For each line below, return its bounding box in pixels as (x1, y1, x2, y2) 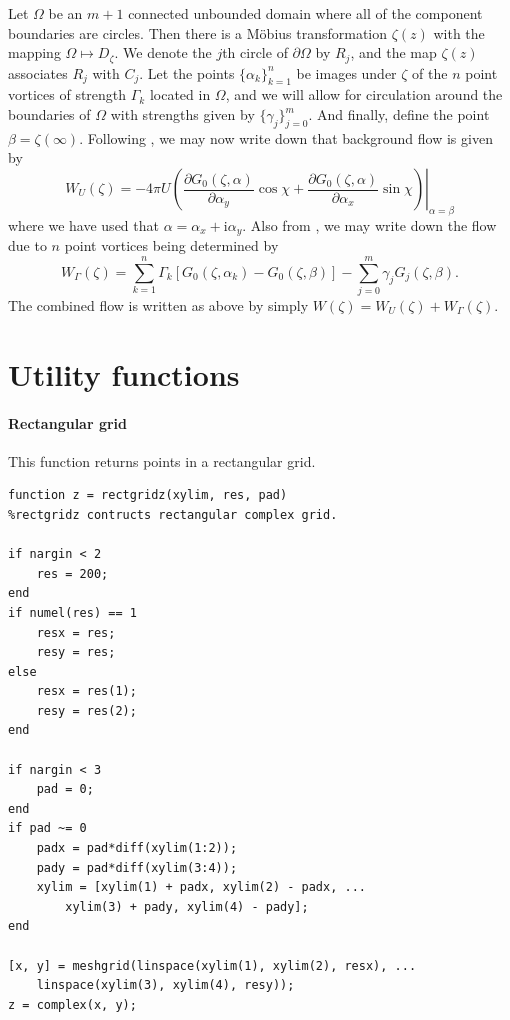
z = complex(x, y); (8, 997, 137, 1012)
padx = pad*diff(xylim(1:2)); (36, 841, 238, 856)
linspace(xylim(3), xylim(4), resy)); (36, 978, 295, 993)
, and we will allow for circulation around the (225, 84, 503, 105)
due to (8, 235, 47, 256)
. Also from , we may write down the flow (242, 214, 497, 235)
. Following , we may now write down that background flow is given (79, 127, 493, 148)
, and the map (350, 42, 437, 63)
